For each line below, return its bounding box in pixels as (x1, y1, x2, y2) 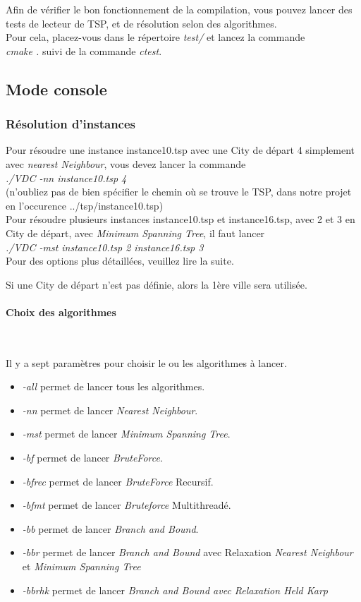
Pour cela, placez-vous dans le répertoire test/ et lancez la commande (6, 30, 305, 44)
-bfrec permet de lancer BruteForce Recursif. (22, 474, 214, 488)
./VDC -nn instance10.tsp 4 (6, 170, 127, 185)
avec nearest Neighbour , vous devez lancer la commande (6, 156, 246, 171)
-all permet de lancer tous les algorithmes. (22, 379, 205, 394)
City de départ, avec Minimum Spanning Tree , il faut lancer (6, 225, 265, 240)
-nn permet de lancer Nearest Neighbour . (22, 402, 198, 417)
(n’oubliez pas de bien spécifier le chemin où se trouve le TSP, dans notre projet (6, 184, 352, 199)
